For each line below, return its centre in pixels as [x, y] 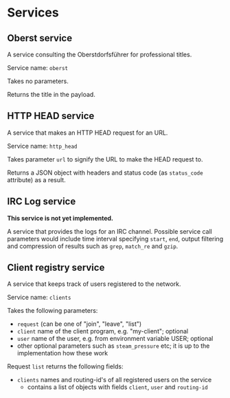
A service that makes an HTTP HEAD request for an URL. [88, 133]
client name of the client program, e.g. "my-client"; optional [103, 331]
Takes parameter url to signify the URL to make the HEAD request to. [105, 159]
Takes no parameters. [38, 81]
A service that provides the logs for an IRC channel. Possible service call [110, 231]
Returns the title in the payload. [51, 95]
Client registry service [56, 268]
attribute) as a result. [37, 179]
